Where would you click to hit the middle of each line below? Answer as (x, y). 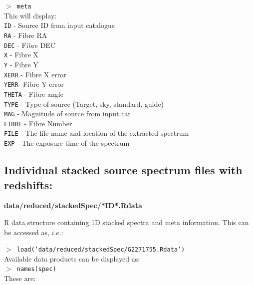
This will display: (30, 15)
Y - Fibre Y (21, 64)
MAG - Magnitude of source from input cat (67, 114)
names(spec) (36, 269)
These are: (20, 278)
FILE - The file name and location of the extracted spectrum (97, 133)
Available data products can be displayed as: (72, 258)
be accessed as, (27, 232)
